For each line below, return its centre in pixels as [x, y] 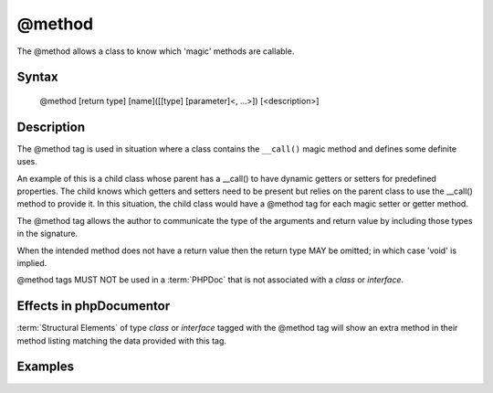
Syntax [37, 77]
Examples [46, 367]
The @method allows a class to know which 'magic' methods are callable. [156, 51]
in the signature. [47, 234]
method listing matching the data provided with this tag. [122, 340]
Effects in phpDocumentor [94, 306]
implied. [32, 263]
